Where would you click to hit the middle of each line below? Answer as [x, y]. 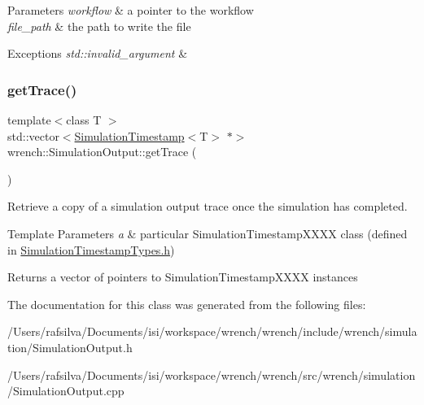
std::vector [33, 135]
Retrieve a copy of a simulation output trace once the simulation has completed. [208, 206]
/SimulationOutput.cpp [66, 391]
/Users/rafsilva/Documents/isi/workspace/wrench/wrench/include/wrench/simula [212, 331]
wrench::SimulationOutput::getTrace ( [102, 152]
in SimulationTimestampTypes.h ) [91, 249]
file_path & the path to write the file [99, 26]
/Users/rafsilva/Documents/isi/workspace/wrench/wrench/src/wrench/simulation [212, 375]
